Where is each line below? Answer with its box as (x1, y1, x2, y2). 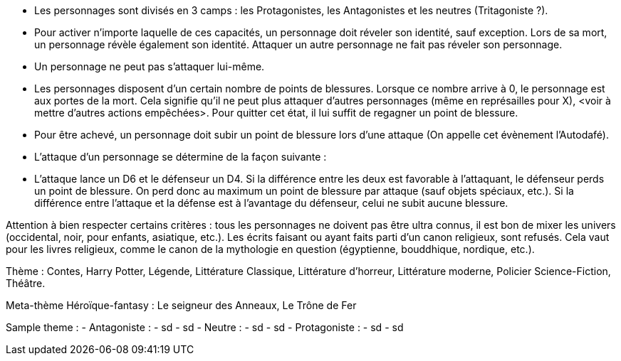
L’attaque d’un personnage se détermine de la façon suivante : (34, 151, 327, 163)
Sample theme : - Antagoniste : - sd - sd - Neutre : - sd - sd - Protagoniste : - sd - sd (6, 321, 404, 333)
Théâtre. (6, 277, 46, 289)
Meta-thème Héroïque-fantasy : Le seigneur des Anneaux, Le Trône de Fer (6, 299, 357, 311)
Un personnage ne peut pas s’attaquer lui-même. (34, 60, 265, 72)
